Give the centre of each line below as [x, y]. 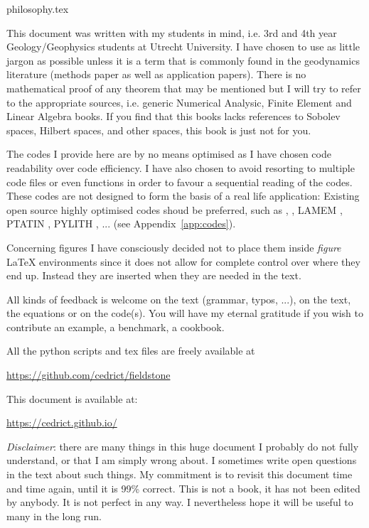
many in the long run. [54, 516]
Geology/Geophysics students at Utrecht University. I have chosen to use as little [183, 47]
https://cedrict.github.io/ [62, 422]
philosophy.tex [38, 9]
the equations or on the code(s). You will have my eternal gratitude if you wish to [185, 313]
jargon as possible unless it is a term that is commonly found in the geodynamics [183, 60]
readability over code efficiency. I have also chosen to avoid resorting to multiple [181, 167]
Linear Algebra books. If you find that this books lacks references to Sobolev [173, 116]
